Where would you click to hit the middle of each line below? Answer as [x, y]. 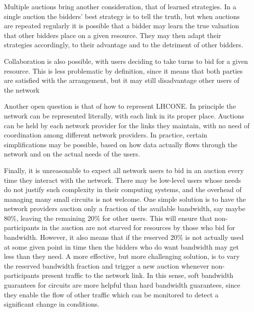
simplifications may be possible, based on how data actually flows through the [121, 144]
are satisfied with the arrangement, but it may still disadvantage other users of [122, 80]
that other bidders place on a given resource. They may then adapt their [113, 35]
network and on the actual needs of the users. [72, 154]
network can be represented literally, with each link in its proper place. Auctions [124, 115]
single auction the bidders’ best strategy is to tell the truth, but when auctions [122, 16]
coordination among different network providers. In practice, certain [106, 135]
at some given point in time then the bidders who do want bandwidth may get [121, 246]
